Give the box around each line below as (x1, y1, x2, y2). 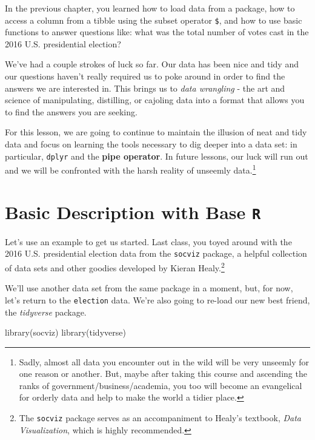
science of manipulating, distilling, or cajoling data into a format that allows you (5, 93, 305, 106)
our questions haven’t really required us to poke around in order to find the (5, 70, 285, 83)
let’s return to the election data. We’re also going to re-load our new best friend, (5, 293, 310, 306)
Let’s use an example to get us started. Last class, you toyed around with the (5, 235, 292, 248)
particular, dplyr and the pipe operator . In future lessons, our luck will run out (5, 149, 308, 162)
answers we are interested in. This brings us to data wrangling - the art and (5, 81, 285, 94)
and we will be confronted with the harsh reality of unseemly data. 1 (5, 162, 256, 176)
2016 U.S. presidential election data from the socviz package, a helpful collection (5, 247, 307, 260)
